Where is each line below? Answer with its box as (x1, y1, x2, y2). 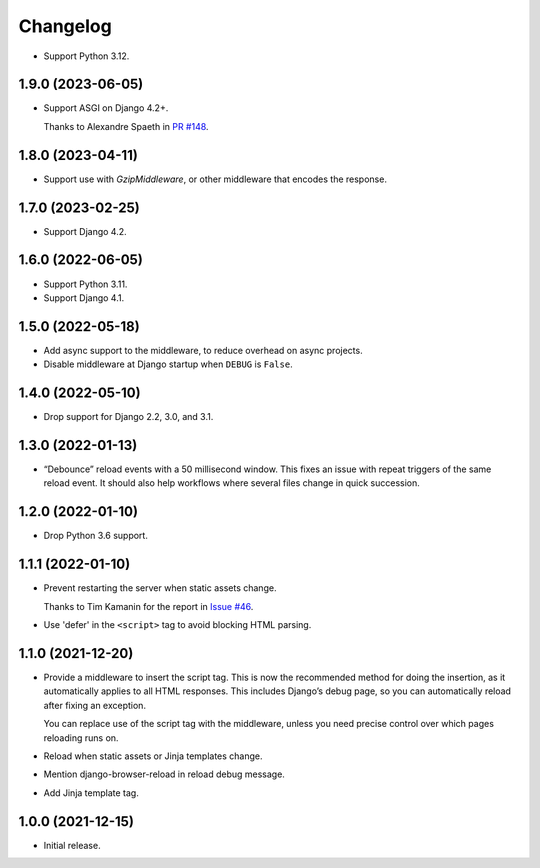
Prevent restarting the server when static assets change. (43, 582, 277, 594)
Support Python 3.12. (43, 50, 130, 62)
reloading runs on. (43, 731, 119, 744)
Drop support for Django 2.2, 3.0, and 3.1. (43, 411, 214, 423)
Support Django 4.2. (43, 225, 127, 237)
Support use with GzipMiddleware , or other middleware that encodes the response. (43, 173, 387, 185)
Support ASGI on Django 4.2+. (43, 102, 169, 114)
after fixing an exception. (43, 699, 147, 711)
